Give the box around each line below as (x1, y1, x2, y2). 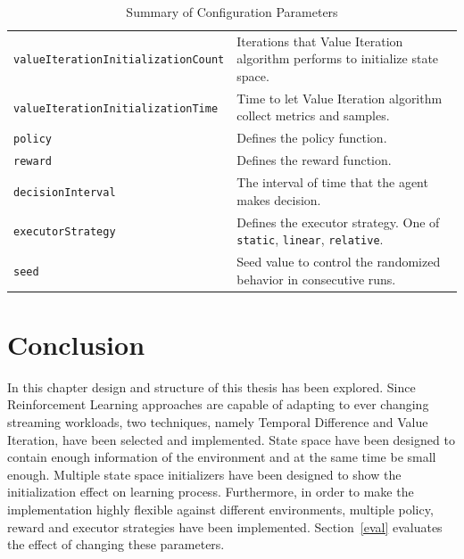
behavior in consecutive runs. (236, 269, 396, 288)
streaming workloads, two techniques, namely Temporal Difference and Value (7, 413, 428, 432)
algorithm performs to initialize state (236, 49, 439, 68)
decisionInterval (13, 185, 116, 199)
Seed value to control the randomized (236, 252, 441, 271)
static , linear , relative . (236, 230, 384, 249)
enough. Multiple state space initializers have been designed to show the (7, 464, 402, 483)
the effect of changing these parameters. (7, 535, 225, 554)
